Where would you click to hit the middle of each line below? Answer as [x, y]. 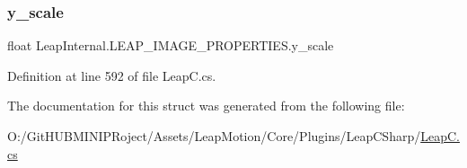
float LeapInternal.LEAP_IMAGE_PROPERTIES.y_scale [171, 45]
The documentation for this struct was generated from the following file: [206, 106]
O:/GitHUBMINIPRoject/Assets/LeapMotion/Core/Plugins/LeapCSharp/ [214, 136]
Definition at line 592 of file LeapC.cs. [112, 75]
